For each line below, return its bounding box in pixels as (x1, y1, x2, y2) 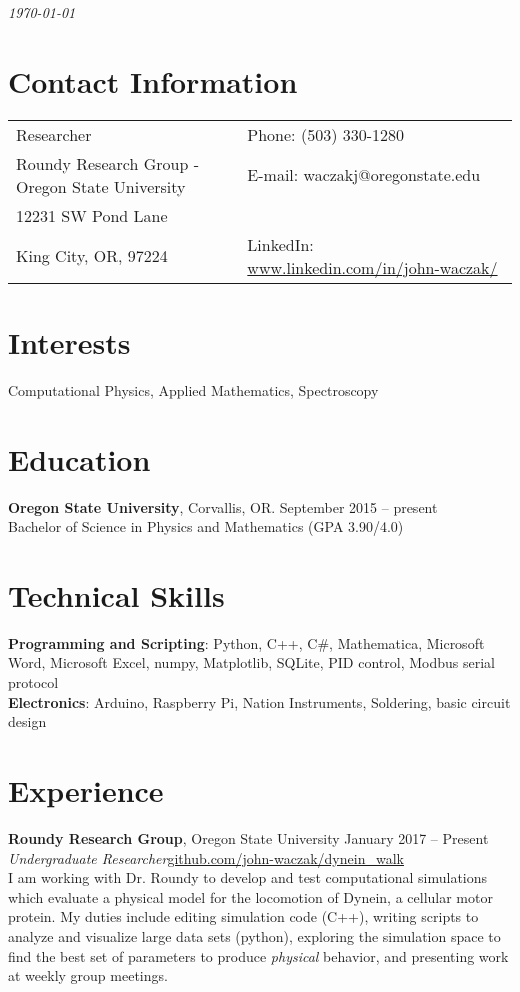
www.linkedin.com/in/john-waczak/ (247, 255, 498, 279)
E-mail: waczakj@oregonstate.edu (247, 163, 481, 187)
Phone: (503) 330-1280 (247, 122, 405, 146)
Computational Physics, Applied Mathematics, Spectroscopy (8, 379, 379, 400)
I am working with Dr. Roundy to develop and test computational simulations (8, 867, 488, 888)
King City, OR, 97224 (16, 244, 168, 268)
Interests (8, 321, 131, 362)
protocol (8, 672, 59, 693)
